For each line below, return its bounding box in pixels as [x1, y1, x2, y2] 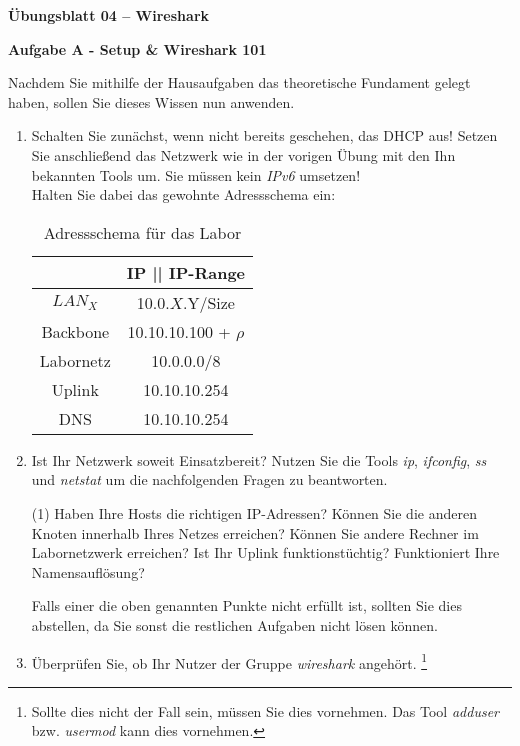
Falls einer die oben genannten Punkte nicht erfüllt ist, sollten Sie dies [31, 595, 462, 616]
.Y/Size [182, 290, 235, 314]
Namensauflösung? [31, 561, 145, 582]
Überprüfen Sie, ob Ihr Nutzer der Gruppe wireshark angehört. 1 [31, 649, 428, 673]
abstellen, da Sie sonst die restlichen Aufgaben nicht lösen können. [31, 614, 438, 635]
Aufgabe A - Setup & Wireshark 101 [8, 38, 267, 59]
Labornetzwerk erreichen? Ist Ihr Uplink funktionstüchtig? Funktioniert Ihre [31, 542, 500, 563]
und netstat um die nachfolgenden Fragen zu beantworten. [31, 469, 388, 490]
